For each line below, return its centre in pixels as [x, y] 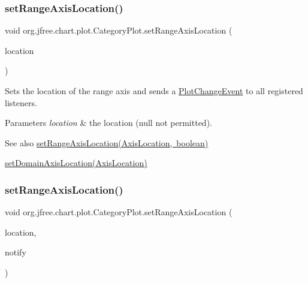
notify [16, 252]
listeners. [21, 102]
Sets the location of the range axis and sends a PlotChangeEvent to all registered [154, 91]
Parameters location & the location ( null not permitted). [108, 123]
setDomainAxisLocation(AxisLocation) [76, 163]
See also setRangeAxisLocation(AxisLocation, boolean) [107, 142]
